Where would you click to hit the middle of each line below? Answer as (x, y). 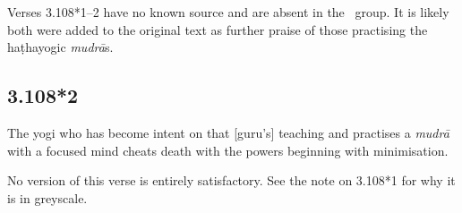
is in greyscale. (47, 197)
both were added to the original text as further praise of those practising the (218, 29)
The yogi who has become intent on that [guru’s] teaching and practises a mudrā (228, 132)
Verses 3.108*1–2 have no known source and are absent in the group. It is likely (228, 12)
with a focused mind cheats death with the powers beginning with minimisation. (228, 150)
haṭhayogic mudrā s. (60, 47)
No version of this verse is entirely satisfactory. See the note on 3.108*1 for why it (231, 180)
